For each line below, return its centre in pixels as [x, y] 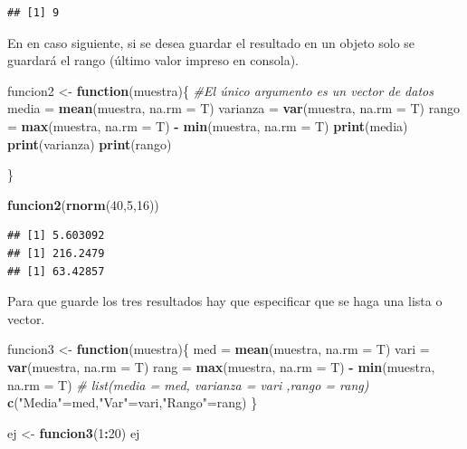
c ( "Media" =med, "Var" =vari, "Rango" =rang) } [133, 402]
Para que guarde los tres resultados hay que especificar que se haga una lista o [225, 301]
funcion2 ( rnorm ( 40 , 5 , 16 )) [83, 204]
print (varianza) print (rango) [90, 143]
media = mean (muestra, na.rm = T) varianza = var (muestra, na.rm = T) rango [233, 108]
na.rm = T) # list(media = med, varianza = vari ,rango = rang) [188, 384]
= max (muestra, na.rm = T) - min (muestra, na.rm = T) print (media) [208, 125]
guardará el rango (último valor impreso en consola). [153, 60]
